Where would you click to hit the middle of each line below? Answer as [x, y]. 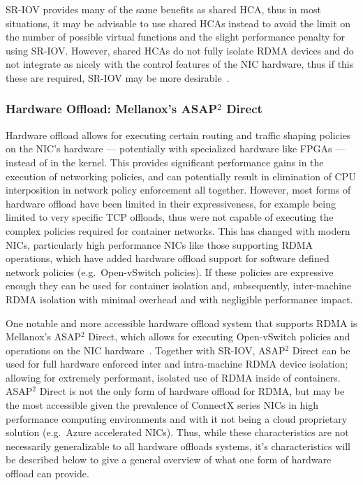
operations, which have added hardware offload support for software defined [168, 258]
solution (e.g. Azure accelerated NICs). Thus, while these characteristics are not [177, 432]
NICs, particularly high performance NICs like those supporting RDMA [159, 244]
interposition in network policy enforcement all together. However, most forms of [178, 190]
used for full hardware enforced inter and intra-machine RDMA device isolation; [177, 364]
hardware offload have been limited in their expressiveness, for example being [171, 203]
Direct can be [321, 350]
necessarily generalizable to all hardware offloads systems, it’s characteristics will [178, 446]
